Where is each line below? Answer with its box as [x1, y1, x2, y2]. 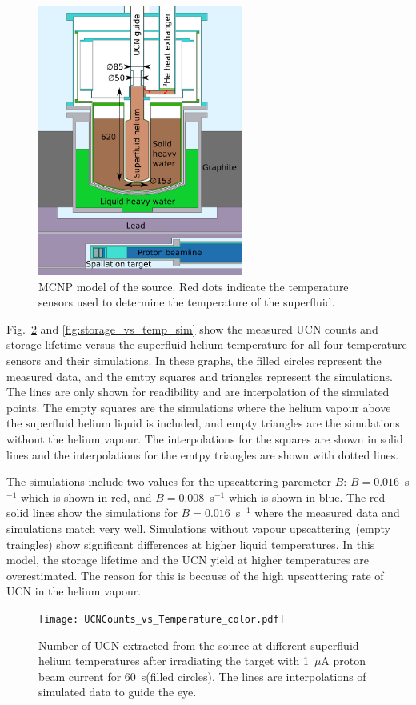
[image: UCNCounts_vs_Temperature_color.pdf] [38, 613, 285, 625]
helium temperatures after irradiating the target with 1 [38, 652, 309, 669]
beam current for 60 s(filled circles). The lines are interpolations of [38, 667, 366, 684]
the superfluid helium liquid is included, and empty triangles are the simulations [6, 415, 400, 431]
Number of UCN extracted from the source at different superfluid [38, 636, 359, 653]
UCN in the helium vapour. [6, 583, 142, 599]
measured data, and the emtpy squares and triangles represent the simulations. [6, 367, 393, 384]
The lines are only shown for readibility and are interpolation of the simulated [6, 383, 390, 400]
